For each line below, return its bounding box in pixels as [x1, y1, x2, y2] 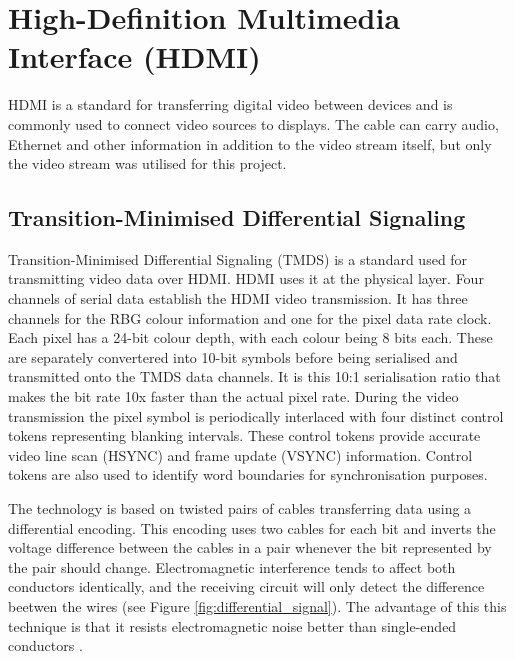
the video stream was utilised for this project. [8, 153, 287, 174]
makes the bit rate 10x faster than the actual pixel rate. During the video [8, 386, 459, 407]
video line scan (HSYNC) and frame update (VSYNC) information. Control [8, 444, 473, 465]
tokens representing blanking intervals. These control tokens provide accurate [8, 425, 481, 446]
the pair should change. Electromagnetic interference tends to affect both [8, 556, 456, 577]
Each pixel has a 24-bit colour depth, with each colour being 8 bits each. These [8, 327, 493, 348]
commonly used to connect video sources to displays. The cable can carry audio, [8, 113, 499, 134]
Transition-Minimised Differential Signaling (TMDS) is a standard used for [8, 248, 468, 269]
